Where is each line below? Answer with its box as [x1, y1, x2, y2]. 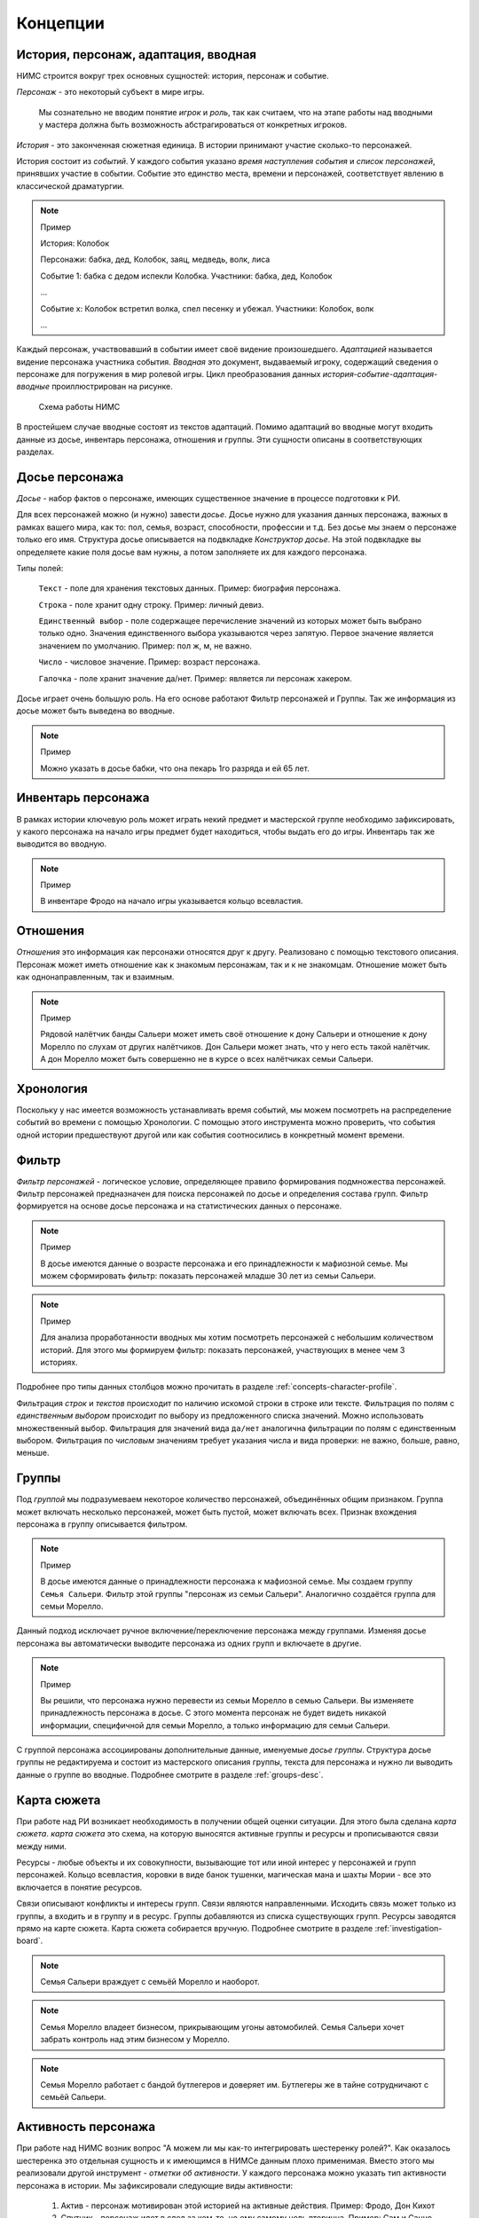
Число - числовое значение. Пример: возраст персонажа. [38, 657, 261, 667]
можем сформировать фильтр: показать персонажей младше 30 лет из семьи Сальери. [40, 1270, 376, 1281]
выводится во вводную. [16, 838, 107, 849]
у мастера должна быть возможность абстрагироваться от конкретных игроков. [38, 120, 348, 130]
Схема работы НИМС [38, 401, 121, 412]
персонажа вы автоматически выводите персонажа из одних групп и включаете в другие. [16, 1638, 362, 1648]
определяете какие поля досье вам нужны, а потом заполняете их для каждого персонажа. [16, 547, 367, 557]
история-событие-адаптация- [322, 369, 438, 380]
